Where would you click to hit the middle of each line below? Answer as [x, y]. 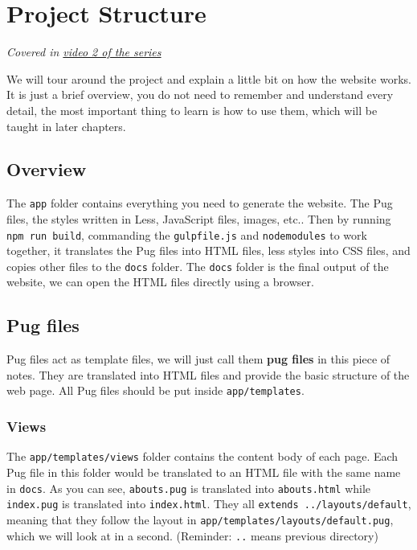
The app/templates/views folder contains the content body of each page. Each [202, 456]
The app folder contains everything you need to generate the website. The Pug [200, 203]
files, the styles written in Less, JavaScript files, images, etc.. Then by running [199, 218]
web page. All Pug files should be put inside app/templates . [155, 390]
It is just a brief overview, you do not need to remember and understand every [200, 94]
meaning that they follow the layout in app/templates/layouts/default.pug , [200, 519]
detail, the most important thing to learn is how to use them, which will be [192, 110]
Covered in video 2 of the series [84, 52]
